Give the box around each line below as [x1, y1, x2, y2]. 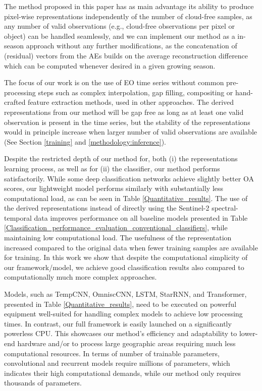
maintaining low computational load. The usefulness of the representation [4, 232, 232, 243]
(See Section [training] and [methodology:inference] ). [4, 136, 166, 147]
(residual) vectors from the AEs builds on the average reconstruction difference [4, 50, 248, 60]
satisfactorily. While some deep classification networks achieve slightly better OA [4, 173, 254, 183]
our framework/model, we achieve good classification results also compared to [4, 262, 244, 272]
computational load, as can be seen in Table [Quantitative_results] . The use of [4, 192, 248, 203]
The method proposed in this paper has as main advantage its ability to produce [4, 1, 254, 11]
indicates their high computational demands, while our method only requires [4, 367, 241, 378]
